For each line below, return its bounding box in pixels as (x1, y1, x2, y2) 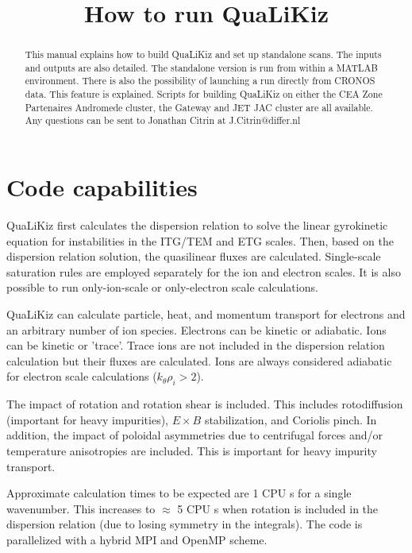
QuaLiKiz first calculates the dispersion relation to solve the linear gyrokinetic (6, 217, 388, 234)
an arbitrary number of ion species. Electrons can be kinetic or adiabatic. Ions (6, 321, 387, 338)
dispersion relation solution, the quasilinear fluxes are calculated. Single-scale (6, 248, 381, 265)
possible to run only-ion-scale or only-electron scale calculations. (6, 279, 318, 296)
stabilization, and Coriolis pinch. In (204, 411, 377, 427)
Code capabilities (6, 171, 198, 203)
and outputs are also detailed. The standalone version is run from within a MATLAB (25, 60, 378, 74)
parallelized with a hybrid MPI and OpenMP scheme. (6, 531, 268, 547)
